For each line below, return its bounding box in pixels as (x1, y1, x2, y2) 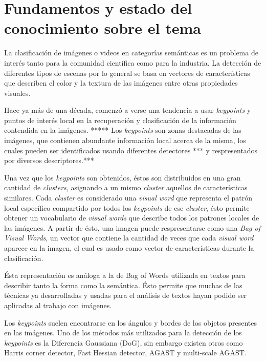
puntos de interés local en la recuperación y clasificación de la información (4, 114, 236, 125)
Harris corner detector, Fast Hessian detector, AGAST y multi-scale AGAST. (4, 347, 247, 358)
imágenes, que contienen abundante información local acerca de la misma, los (4, 135, 246, 146)
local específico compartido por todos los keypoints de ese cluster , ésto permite (4, 202, 250, 213)
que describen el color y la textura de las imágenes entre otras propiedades (4, 77, 238, 88)
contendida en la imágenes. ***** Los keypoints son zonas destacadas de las (4, 125, 241, 135)
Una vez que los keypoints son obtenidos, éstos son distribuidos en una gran (4, 172, 241, 183)
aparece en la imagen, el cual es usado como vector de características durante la (4, 243, 254, 253)
